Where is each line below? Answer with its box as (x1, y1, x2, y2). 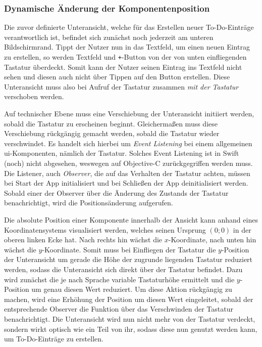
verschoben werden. (4, 91, 64, 102)
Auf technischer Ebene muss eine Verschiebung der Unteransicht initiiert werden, (4, 108, 254, 119)
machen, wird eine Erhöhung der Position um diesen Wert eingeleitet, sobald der (4, 293, 253, 304)
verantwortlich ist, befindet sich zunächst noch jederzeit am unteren (4, 31, 214, 42)
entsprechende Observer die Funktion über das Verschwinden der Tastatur (4, 303, 233, 314)
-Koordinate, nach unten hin (168, 234, 256, 245)
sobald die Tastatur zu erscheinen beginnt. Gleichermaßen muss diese (4, 118, 218, 128)
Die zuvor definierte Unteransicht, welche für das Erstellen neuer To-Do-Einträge (4, 22, 254, 32)
